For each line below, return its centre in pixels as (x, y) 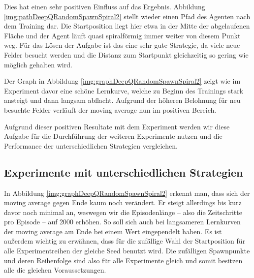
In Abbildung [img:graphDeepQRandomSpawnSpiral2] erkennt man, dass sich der (127, 193)
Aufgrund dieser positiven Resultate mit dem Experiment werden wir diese (117, 126)
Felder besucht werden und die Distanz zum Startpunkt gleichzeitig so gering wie (126, 54)
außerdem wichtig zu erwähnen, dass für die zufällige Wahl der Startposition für (125, 241)
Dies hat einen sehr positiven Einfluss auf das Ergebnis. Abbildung (105, 6)
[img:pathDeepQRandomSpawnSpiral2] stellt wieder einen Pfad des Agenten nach (127, 16)
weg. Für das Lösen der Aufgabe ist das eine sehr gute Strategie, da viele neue (122, 45)
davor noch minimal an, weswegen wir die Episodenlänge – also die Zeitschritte (123, 212)
